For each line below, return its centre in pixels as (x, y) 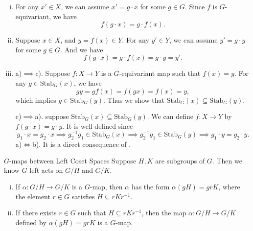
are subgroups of (180, 160)
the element (33, 196)
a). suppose (52, 116)
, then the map (164, 213)
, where (229, 186)
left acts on (46, 170)
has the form (150, 186)
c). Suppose (53, 73)
